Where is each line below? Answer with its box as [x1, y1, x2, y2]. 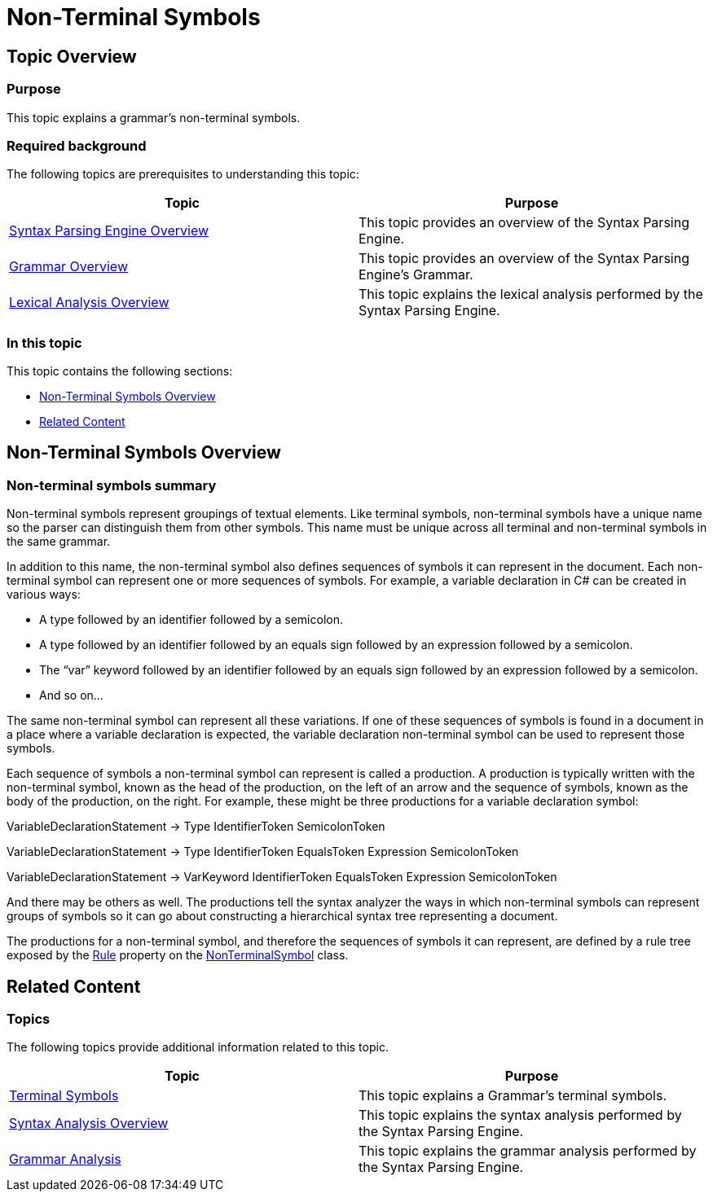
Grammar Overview [9, 258, 128, 275]
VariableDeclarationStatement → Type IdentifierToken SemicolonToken [7, 819, 385, 834]
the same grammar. [7, 534, 111, 549]
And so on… [39, 688, 103, 703]
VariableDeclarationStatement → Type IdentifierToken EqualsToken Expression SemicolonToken [7, 845, 519, 859]
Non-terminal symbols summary [7, 476, 217, 494]
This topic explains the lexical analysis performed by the [359, 286, 703, 303]
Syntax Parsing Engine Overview [9, 222, 209, 239]
